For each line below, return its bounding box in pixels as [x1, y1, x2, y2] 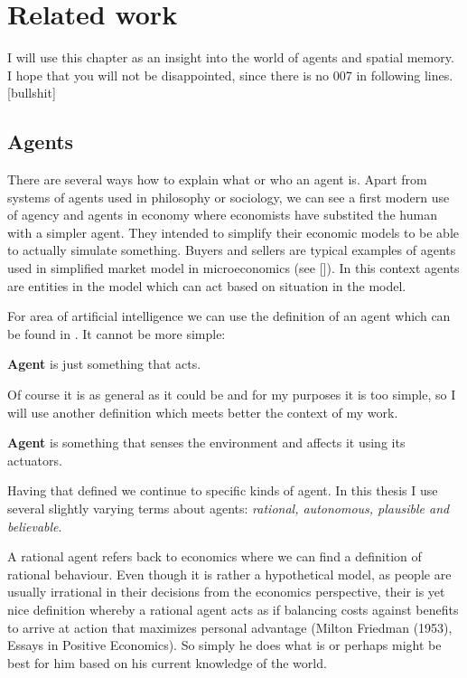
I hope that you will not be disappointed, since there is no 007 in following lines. [7, 65, 453, 84]
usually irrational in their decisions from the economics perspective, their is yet [7, 582, 445, 601]
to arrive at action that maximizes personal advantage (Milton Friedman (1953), [7, 617, 453, 636]
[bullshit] [7, 83, 56, 102]
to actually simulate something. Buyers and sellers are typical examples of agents [7, 240, 456, 259]
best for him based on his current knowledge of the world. [7, 653, 327, 672]
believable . [7, 516, 62, 535]
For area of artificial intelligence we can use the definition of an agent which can [7, 306, 451, 325]
